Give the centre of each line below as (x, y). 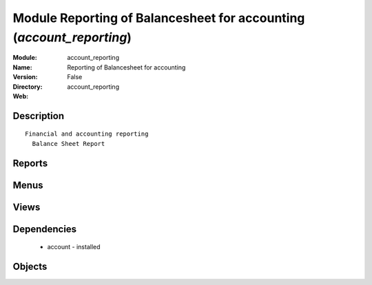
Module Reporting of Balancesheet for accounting (159, 18)
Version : (25, 77)
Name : (22, 67)
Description (39, 116)
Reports (30, 163)
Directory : (28, 87)
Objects (30, 266)
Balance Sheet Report (69, 144)
